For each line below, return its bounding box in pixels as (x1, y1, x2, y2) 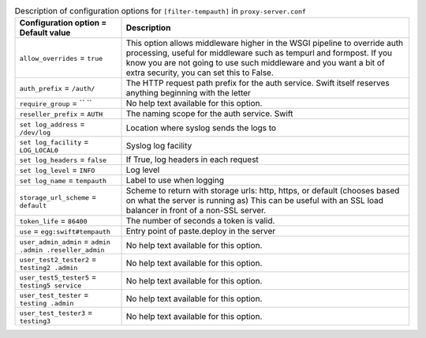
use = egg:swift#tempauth (19, 226, 110, 237)
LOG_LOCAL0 (19, 146, 59, 155)
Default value (19, 28, 71, 39)
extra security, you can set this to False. (125, 67, 274, 78)
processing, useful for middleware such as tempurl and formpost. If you (125, 47, 393, 58)
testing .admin (19, 299, 74, 308)
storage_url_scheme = (19, 191, 97, 202)
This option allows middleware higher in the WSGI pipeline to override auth (125, 38, 404, 49)
